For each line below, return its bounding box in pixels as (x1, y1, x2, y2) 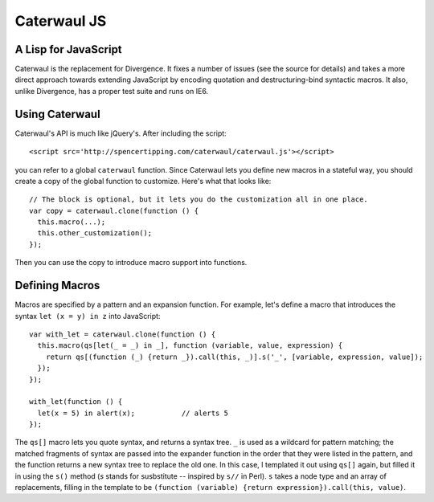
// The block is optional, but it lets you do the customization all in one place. (29, 195, 369, 204)
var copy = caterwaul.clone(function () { (29, 206, 199, 215)
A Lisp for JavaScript (14, 43, 122, 56)
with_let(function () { (29, 398, 123, 406)
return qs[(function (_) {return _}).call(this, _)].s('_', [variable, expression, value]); (45, 352, 424, 361)
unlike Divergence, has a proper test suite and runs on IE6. (14, 86, 209, 96)
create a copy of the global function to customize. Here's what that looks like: (14, 176, 272, 186)
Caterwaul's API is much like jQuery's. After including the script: (14, 129, 227, 138)
